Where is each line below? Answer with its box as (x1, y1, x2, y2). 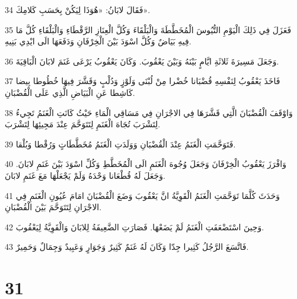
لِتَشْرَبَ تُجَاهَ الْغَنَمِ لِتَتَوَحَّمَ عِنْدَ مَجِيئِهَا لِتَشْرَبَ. (5, 118, 161, 130)
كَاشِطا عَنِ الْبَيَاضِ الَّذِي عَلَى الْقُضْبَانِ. (5, 86, 135, 98)
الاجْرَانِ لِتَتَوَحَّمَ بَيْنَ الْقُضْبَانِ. (5, 201, 102, 213)
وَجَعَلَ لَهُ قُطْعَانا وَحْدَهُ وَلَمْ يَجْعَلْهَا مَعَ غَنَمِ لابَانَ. (5, 169, 165, 181)
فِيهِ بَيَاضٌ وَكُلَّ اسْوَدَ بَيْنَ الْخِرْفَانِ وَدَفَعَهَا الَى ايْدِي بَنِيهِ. (5, 35, 191, 47)
